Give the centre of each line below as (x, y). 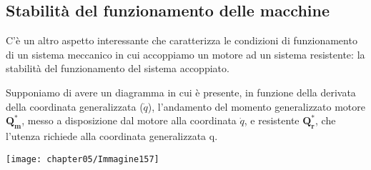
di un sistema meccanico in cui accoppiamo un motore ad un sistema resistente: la (185, 54)
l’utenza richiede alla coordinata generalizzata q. (112, 135)
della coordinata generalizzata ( (75, 106)
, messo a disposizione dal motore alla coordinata (129, 120)
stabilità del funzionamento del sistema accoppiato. (118, 68)
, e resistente (272, 120)
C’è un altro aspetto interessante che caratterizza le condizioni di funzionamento (182, 40)
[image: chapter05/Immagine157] (83, 159)
